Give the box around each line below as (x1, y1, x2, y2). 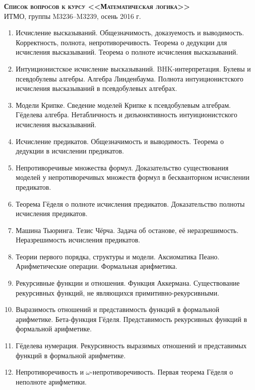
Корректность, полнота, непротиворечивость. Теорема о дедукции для (15, 37, 227, 47)
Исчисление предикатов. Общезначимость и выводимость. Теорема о (15, 136, 224, 146)
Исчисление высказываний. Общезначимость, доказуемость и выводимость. (15, 27, 244, 38)
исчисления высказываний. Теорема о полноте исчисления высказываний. (15, 47, 238, 57)
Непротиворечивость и (15, 367, 84, 377)
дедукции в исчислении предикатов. (15, 146, 124, 156)
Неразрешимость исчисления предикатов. (15, 234, 140, 245)
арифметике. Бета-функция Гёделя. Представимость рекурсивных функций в (15, 313, 247, 324)
